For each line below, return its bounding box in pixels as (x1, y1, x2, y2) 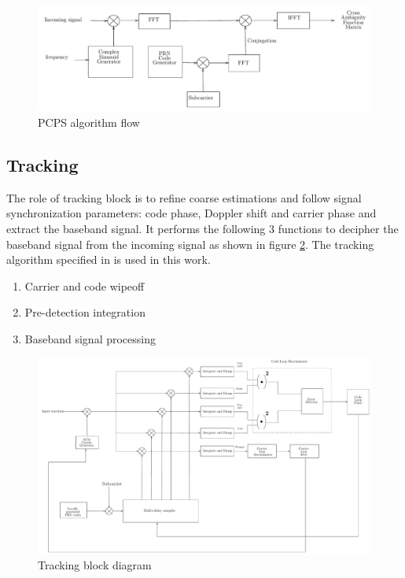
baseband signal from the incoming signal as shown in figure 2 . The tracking (6, 235, 374, 252)
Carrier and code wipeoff (24, 277, 145, 294)
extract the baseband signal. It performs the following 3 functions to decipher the (6, 220, 399, 236)
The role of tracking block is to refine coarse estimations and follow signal (6, 189, 362, 206)
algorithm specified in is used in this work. (6, 251, 211, 268)
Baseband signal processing (24, 330, 156, 346)
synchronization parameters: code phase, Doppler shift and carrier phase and (6, 205, 377, 221)
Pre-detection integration (24, 304, 145, 320)
